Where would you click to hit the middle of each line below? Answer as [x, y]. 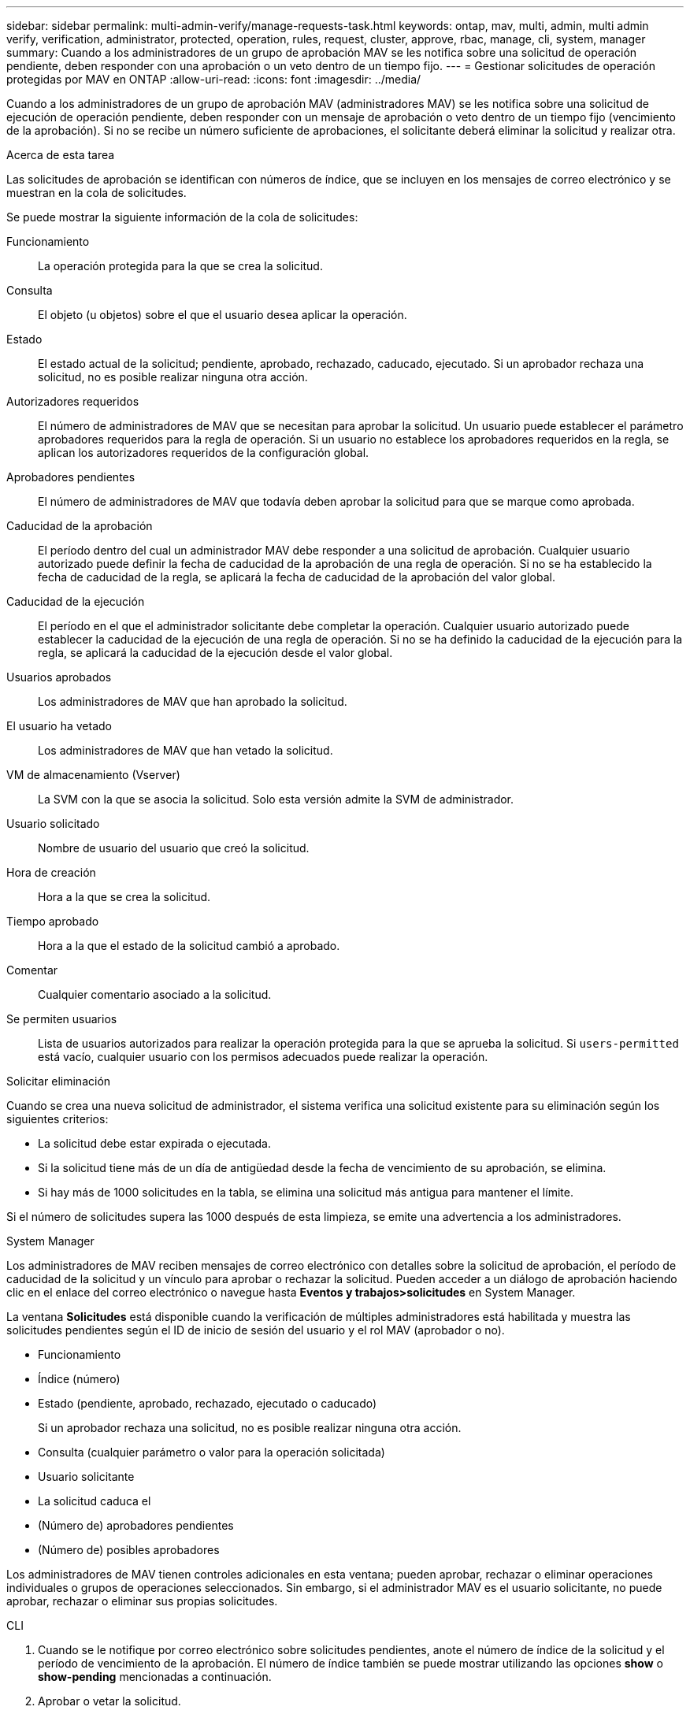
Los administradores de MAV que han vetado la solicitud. [185, 750]
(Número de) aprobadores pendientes [136, 1525]
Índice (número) [79, 1379]
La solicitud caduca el [95, 1501]
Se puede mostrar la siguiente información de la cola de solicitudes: [182, 217]
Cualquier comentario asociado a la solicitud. [155, 994]
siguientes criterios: [57, 1119]
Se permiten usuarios [62, 1019]
